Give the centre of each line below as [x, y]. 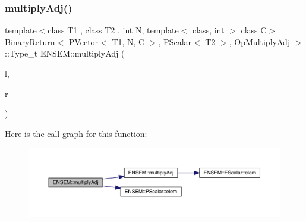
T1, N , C [128, 41]
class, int [209, 30]
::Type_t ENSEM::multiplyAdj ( [65, 53]
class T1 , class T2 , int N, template [113, 30]
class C [254, 30]
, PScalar [175, 41]
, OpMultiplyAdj [260, 41]
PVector [83, 41]
